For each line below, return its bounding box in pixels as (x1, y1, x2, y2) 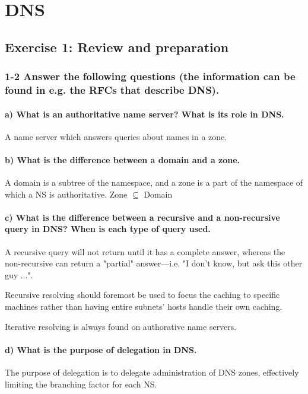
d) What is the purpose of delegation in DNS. (5, 343, 197, 355)
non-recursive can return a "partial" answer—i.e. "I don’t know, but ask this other (5, 257, 303, 269)
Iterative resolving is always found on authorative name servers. (5, 320, 237, 332)
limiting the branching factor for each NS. (5, 377, 157, 390)
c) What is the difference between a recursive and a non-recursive (5, 211, 280, 223)
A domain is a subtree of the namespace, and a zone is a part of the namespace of (5, 176, 303, 189)
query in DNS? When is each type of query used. (5, 223, 211, 235)
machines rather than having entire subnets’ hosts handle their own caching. (5, 300, 282, 313)
